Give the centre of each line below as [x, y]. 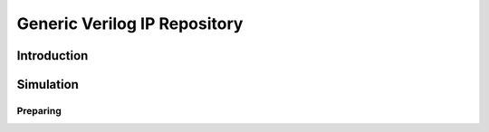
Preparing [39, 110]
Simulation [48, 85]
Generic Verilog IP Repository [130, 24]
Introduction [53, 56]
